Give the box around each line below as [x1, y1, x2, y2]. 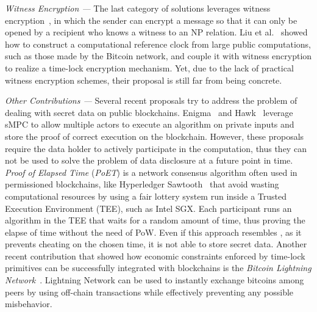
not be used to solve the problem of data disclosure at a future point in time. [5, 154, 293, 167]
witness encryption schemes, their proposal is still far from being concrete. [5, 73, 282, 86]
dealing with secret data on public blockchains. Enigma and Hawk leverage [5, 106, 293, 118]
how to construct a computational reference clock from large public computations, [5, 37, 312, 50]
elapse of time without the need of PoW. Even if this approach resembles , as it [5, 225, 302, 238]
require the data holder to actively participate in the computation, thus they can [5, 142, 307, 154]
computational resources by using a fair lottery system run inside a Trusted [5, 189, 287, 202]
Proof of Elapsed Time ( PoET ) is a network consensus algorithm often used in [5, 165, 297, 178]
